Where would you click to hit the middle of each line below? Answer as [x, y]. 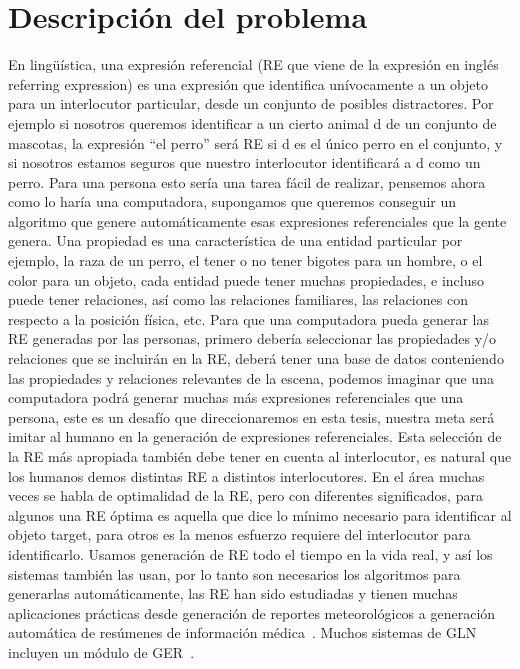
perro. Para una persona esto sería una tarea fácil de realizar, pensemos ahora [247, 181]
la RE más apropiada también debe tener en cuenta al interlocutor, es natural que [260, 456]
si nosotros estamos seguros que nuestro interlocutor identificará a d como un [244, 162]
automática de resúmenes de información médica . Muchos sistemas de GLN [242, 632]
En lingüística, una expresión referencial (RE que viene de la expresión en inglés [253, 64]
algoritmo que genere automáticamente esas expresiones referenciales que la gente [257, 220]
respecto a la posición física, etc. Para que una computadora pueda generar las [248, 318]
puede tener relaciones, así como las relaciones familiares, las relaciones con [238, 299]
